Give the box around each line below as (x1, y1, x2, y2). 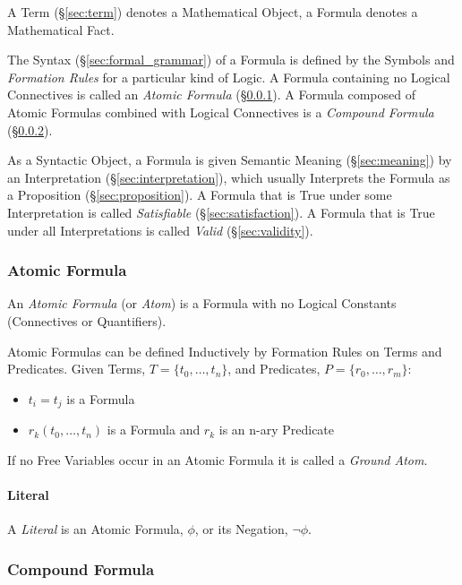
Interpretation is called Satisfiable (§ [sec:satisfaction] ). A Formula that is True (7, 202, 435, 221)
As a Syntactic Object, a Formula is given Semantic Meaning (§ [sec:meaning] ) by (7, 151, 452, 169)
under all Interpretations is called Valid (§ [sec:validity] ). (7, 220, 313, 239)
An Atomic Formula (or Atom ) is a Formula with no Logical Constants (7, 294, 397, 313)
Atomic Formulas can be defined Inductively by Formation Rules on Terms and (7, 341, 442, 360)
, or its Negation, (194, 520, 288, 538)
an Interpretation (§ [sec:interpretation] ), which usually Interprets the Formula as (7, 168, 450, 186)
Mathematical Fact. (7, 20, 115, 39)
